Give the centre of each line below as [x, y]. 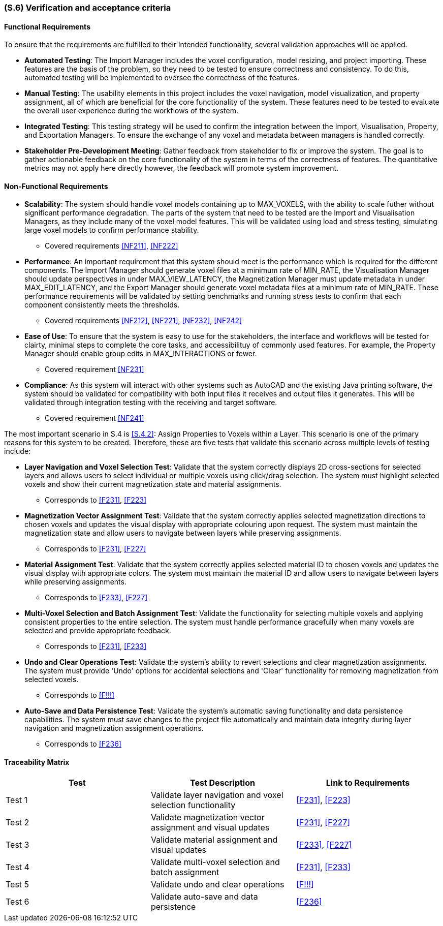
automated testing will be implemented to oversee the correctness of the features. [162, 78]
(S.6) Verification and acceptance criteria [88, 8]
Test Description [222, 782]
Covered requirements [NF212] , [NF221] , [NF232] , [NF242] [144, 321]
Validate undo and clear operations [217, 884]
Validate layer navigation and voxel [217, 795]
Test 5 [18, 884]
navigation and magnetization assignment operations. [114, 728]
